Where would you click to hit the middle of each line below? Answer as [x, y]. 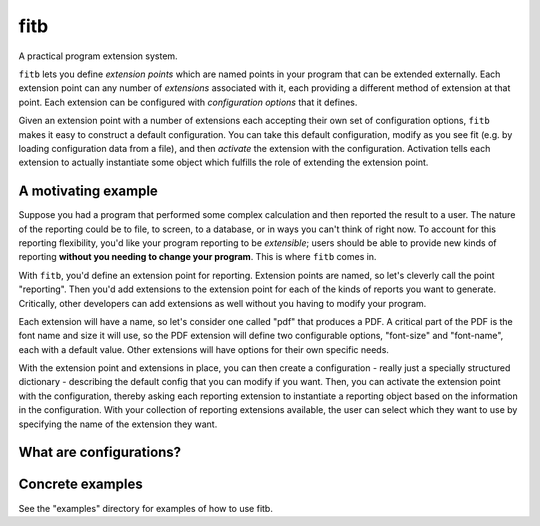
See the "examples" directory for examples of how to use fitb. [146, 508]
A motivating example [88, 191]
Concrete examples [81, 484]
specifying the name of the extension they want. [118, 424]
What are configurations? [100, 452]
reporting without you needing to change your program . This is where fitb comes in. [197, 257]
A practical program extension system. [98, 56]
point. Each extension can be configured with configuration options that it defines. [188, 102]
